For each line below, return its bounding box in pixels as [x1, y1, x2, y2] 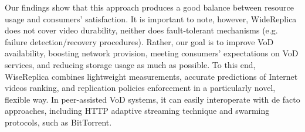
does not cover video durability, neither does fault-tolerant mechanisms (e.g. [5, 24, 278, 36]
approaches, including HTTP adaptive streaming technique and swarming [5, 104, 270, 117]
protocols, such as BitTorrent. [5, 116, 112, 128]
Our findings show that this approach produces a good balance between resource [5, 1, 294, 13]
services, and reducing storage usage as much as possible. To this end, [5, 58, 256, 70]
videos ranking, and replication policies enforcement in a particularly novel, [5, 82, 276, 94]
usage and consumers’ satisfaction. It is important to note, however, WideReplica [5, 12, 297, 25]
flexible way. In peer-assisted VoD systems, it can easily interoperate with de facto [5, 93, 300, 105]
